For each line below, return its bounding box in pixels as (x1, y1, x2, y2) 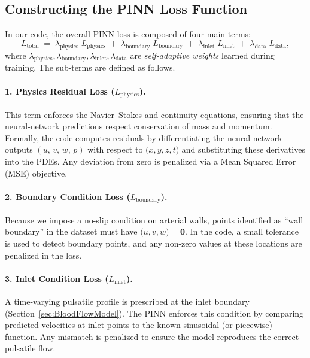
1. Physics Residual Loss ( (5, 84, 115, 97)
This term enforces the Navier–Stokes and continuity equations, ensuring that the (5, 108, 304, 120)
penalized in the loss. (5, 248, 82, 261)
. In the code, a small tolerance (185, 225, 299, 238)
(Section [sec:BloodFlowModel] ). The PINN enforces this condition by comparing (5, 307, 304, 319)
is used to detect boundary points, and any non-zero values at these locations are (5, 237, 302, 250)
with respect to (87, 143, 143, 156)
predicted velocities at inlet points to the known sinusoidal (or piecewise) (5, 318, 272, 331)
